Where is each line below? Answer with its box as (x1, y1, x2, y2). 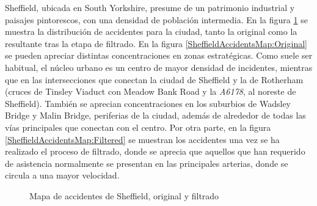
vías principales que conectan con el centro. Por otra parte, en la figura (5, 120, 271, 133)
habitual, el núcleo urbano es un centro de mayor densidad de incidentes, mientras (5, 61, 313, 73)
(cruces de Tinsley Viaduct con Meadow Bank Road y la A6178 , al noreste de (5, 85, 296, 98)
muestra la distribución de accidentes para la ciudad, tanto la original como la (5, 25, 297, 38)
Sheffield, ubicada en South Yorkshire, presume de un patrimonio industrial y (5, 1, 295, 13)
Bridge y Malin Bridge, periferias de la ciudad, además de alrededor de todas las (5, 109, 306, 122)
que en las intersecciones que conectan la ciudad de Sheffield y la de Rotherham (5, 73, 304, 86)
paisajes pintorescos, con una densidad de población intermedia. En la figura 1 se (5, 13, 308, 26)
